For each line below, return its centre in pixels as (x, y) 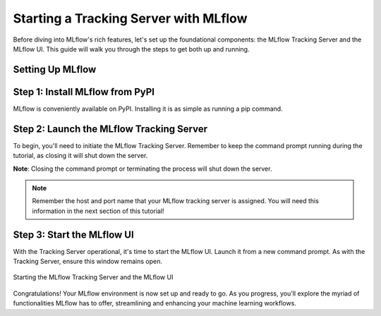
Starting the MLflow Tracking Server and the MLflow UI (93, 277)
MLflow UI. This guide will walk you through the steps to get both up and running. (131, 49)
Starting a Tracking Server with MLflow (130, 18)
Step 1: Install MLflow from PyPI (84, 92)
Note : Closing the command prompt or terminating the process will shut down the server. (143, 169)
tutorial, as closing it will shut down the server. (80, 156)
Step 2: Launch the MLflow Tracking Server (110, 129)
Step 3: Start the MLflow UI (73, 235)
